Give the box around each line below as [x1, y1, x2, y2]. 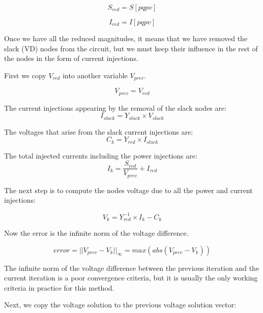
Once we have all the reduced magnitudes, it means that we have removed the [4, 33, 248, 43]
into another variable [63, 70, 128, 80]
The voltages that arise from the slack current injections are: [4, 126, 193, 137]
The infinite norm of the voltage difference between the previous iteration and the [4, 262, 259, 273]
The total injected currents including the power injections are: [4, 150, 197, 161]
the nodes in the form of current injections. [4, 53, 138, 64]
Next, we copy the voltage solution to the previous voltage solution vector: [4, 299, 237, 310]
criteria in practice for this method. [4, 282, 114, 293]
